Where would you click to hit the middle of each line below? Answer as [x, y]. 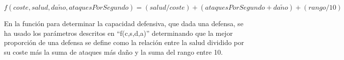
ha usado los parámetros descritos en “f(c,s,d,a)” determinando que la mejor [119, 33]
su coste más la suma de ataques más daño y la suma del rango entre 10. [113, 52]
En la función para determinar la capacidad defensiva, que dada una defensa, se [124, 23]
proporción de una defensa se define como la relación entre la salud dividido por [124, 42]
